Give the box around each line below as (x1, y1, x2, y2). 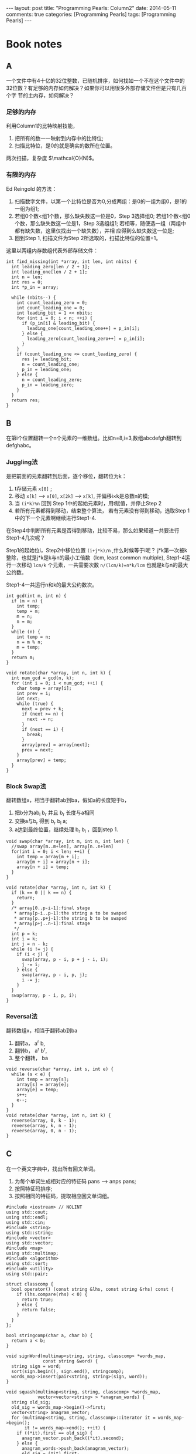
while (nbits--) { (11, 295, 57, 301)
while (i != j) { (11, 946, 54, 952)
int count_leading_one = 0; (16, 305, 85, 311)
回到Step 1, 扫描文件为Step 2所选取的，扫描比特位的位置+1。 (14, 234, 161, 241)
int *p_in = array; (11, 284, 59, 290)
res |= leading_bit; (21, 356, 72, 362)
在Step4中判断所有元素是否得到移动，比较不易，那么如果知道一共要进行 (6, 527, 180, 534)
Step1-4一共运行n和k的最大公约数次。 (6, 581, 98, 588)
